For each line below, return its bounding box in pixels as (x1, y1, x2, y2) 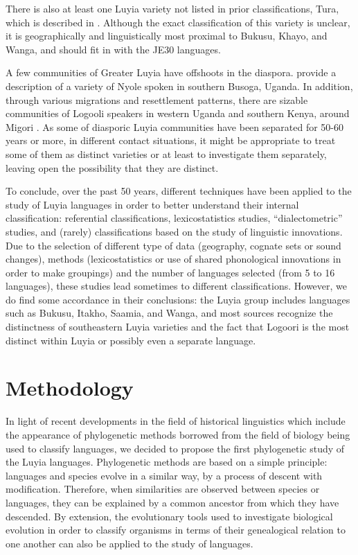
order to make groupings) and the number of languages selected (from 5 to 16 (6, 265, 335, 279)
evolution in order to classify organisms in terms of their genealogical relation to (6, 522, 346, 537)
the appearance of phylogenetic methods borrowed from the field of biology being (6, 427, 350, 441)
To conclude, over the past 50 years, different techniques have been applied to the (6, 184, 352, 198)
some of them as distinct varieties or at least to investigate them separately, (6, 146, 327, 161)
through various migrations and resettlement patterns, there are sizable (6, 92, 308, 107)
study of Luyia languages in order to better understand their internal (6, 197, 299, 211)
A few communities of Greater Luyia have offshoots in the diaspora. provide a (6, 65, 337, 80)
